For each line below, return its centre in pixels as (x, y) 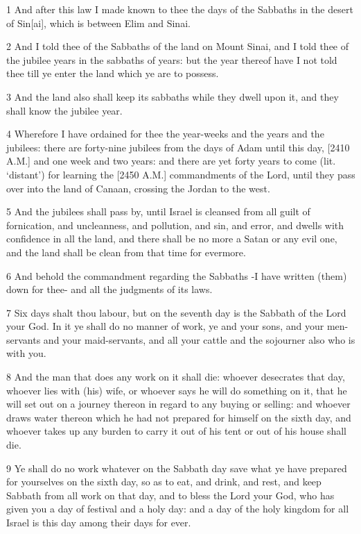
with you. (26, 353)
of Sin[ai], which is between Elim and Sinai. (98, 23)
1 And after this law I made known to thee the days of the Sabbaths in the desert (180, 9)
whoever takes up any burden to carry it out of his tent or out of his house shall (176, 431)
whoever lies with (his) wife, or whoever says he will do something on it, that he (177, 390)
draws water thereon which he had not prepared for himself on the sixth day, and (179, 417)
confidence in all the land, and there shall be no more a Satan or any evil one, (172, 239)
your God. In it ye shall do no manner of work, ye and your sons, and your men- (177, 326)
